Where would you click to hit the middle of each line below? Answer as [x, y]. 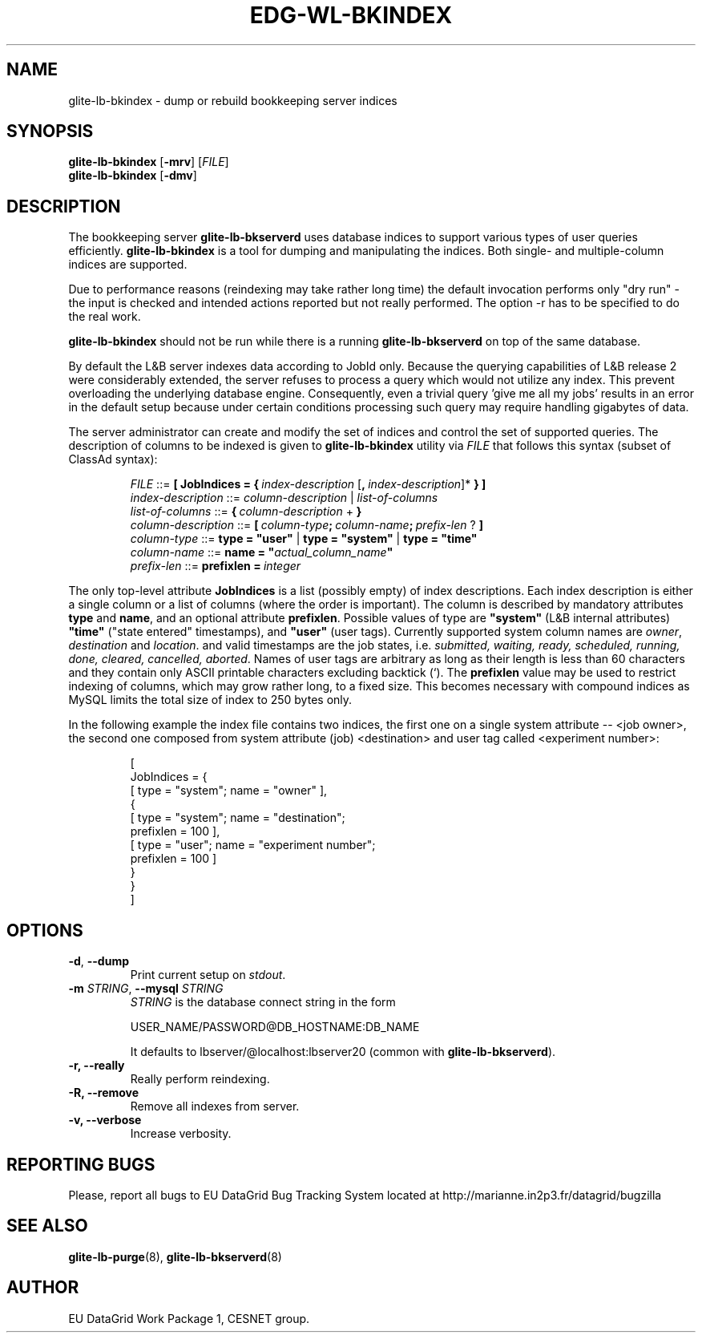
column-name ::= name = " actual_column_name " [262, 552]
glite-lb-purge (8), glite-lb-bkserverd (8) [175, 1256]
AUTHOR [43, 1288]
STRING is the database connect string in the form [263, 1002]
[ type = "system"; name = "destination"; [238, 818]
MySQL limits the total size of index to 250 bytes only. [210, 700]
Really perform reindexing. [200, 1079]
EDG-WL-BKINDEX [351, 15]
